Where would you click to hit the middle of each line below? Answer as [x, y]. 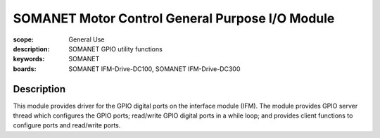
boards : [25, 69]
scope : [24, 39]
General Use [87, 39]
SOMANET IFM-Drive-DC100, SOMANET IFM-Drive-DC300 [154, 69]
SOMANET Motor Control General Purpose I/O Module [174, 18]
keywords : [29, 59]
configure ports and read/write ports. [67, 125]
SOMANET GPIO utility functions [116, 49]
